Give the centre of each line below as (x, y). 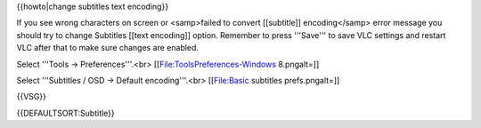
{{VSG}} (31, 97)
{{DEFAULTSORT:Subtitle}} (65, 113)
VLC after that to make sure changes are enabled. (108, 48)
